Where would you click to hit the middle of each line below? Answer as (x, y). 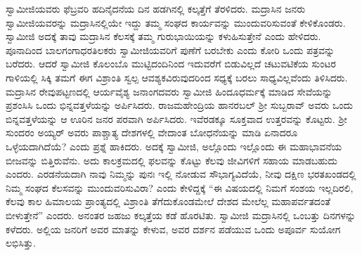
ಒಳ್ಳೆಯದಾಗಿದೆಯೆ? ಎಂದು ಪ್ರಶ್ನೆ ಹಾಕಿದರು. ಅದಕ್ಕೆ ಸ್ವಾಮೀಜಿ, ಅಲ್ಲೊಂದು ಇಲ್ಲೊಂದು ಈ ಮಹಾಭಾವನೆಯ (174, 146)
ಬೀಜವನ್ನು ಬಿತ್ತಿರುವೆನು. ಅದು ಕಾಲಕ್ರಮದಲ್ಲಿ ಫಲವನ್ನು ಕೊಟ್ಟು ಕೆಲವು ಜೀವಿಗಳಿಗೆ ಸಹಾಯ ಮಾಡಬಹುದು (172, 160)
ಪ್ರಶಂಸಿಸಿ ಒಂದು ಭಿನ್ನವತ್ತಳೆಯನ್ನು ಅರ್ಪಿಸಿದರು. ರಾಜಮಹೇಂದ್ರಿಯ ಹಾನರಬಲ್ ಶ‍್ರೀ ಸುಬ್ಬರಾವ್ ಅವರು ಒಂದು (180, 105)
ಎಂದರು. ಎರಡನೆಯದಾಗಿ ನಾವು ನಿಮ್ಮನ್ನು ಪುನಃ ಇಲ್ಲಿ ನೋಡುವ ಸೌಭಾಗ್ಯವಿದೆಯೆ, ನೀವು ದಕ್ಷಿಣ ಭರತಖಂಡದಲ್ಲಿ (181, 174)
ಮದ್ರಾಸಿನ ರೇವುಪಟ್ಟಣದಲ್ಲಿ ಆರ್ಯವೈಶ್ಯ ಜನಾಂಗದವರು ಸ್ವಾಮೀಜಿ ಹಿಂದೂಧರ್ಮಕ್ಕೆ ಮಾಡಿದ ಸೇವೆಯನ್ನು (169, 91)
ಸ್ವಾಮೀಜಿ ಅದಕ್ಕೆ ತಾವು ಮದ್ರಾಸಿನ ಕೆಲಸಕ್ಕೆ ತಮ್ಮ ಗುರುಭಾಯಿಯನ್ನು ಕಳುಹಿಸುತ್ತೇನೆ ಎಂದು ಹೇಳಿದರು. (163, 36)
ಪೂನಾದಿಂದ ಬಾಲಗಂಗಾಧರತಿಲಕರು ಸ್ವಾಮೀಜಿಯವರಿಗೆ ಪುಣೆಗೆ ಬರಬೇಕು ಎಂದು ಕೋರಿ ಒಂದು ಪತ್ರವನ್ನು (170, 50)
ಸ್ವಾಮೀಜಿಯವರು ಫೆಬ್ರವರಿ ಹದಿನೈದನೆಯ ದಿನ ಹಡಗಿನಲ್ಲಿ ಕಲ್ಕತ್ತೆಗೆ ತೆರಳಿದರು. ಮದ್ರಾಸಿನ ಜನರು (156, 8)
